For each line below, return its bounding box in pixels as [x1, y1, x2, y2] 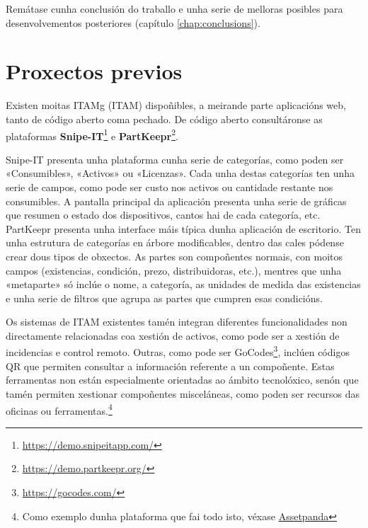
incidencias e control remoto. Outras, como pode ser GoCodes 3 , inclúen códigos [6, 343, 350, 360]
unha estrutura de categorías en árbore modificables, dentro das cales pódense [6, 235, 344, 250]
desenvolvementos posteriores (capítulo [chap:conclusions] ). [6, 15, 260, 30]
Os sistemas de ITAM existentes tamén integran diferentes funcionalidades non [6, 314, 347, 329]
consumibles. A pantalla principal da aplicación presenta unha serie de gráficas [6, 193, 347, 208]
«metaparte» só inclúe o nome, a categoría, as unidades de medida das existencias [6, 277, 361, 292]
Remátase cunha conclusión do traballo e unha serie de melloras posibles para [6, 1, 343, 16]
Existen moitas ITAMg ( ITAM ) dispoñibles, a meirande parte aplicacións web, [6, 98, 346, 113]
